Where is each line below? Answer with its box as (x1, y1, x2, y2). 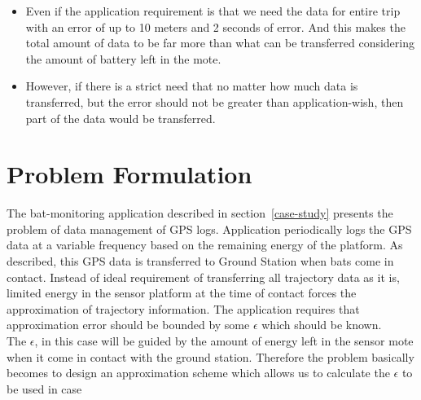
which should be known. (261, 316, 382, 333)
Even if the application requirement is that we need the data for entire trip (25, 2, 401, 19)
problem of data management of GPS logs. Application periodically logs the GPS (7, 220, 412, 237)
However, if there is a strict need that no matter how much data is (25, 77, 358, 95)
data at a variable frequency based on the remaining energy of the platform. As (7, 236, 403, 253)
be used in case (7, 380, 82, 397)
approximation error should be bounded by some (7, 316, 250, 333)
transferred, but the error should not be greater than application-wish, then (25, 93, 404, 110)
